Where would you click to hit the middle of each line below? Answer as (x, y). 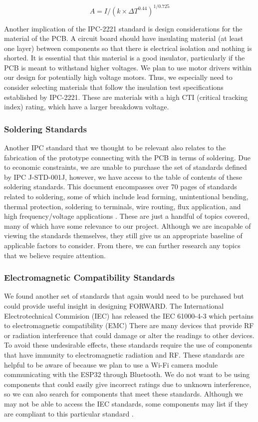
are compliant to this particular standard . (69, 413)
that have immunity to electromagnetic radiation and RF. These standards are (124, 354)
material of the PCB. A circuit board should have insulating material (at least (124, 38)
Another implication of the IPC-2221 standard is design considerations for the (123, 28)
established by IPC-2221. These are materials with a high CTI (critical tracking (126, 97)
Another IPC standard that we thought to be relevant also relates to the (115, 148)
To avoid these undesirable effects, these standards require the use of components (128, 345)
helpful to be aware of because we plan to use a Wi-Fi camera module (111, 364)
